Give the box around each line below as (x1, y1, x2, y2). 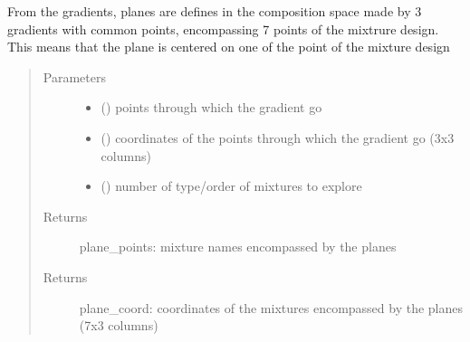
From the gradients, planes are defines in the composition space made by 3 (7, 2, 422, 20)
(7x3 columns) (79, 316, 158, 335)
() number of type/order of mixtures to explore (101, 176, 362, 195)
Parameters (43, 67, 106, 86)
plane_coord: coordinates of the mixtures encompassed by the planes (79, 298, 464, 317)
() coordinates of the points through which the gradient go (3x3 (101, 128, 455, 147)
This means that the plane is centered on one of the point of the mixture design (7, 37, 450, 56)
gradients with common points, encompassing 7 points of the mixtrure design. (7, 19, 439, 38)
